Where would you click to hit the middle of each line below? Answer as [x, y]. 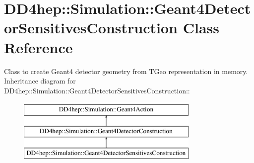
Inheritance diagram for [40, 81]
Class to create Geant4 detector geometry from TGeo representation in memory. [126, 71]
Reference [38, 47]
